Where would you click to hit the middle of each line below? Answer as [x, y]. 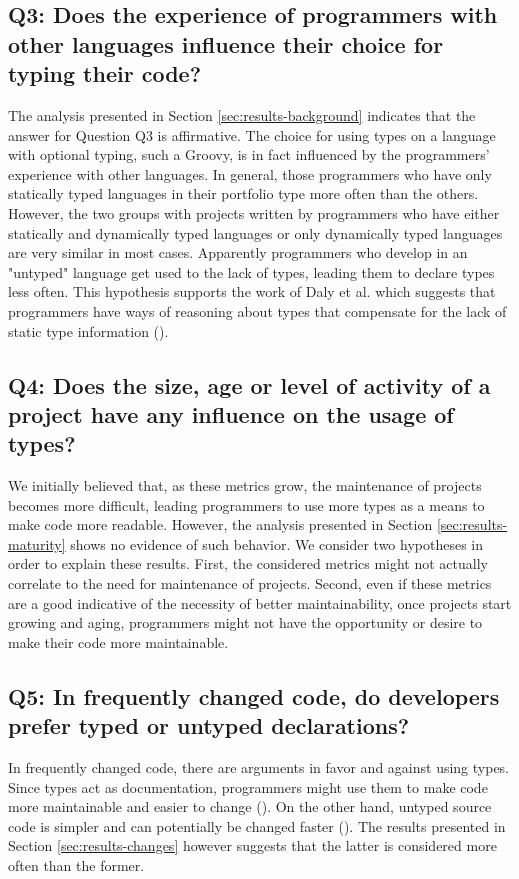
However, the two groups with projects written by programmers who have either [254, 212]
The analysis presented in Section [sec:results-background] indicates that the [242, 114]
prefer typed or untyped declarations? [209, 725]
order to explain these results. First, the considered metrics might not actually [248, 563]
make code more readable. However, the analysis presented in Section [220, 524]
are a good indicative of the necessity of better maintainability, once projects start [260, 602]
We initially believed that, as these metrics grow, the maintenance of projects [245, 485]
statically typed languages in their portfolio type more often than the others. [243, 193]
